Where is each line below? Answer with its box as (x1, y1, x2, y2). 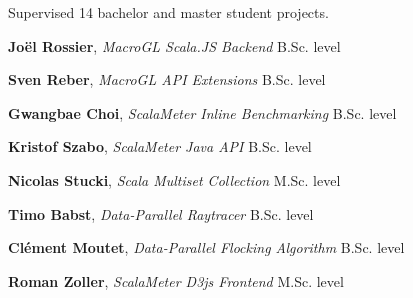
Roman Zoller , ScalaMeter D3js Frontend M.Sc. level (8, 270, 344, 291)
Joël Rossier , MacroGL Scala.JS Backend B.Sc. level (8, 35, 341, 56)
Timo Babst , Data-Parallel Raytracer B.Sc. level (8, 203, 314, 224)
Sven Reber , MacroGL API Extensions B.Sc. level (8, 69, 326, 90)
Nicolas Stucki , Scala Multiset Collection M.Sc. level (8, 169, 341, 190)
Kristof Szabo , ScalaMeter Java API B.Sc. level (8, 136, 312, 157)
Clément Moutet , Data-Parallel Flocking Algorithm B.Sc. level (8, 237, 405, 258)
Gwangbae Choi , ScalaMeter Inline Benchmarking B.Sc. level (8, 102, 397, 123)
